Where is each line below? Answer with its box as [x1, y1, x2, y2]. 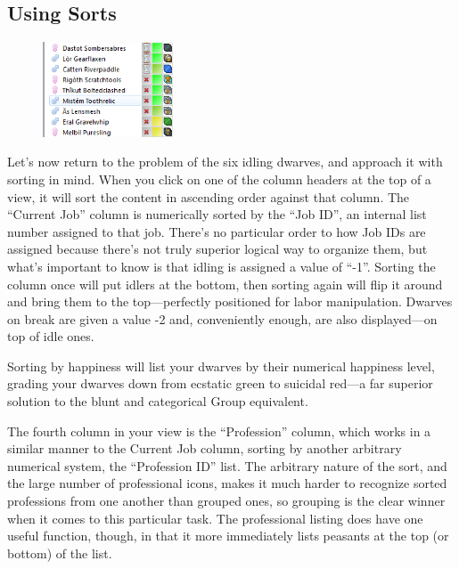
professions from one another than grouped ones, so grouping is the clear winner [7, 492, 446, 510]
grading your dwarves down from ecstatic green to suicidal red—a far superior [7, 374, 433, 393]
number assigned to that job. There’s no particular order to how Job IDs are [7, 222, 426, 240]
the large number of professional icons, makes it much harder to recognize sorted [7, 474, 447, 492]
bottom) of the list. [7, 543, 112, 562]
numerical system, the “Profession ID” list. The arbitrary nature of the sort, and [7, 456, 447, 475]
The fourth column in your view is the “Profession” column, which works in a [7, 421, 431, 440]
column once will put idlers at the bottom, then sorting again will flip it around [7, 274, 443, 293]
